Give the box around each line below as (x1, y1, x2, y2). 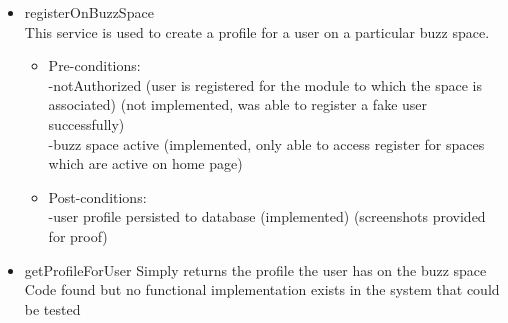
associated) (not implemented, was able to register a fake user (48, 94, 428, 115)
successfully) (48, 113, 125, 134)
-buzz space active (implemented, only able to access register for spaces (48, 133, 485, 154)
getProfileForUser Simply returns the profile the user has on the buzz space (24, 259, 487, 280)
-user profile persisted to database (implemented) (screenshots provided (48, 206, 486, 227)
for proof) (48, 225, 108, 246)
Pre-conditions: (48, 55, 141, 76)
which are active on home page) (48, 153, 243, 174)
